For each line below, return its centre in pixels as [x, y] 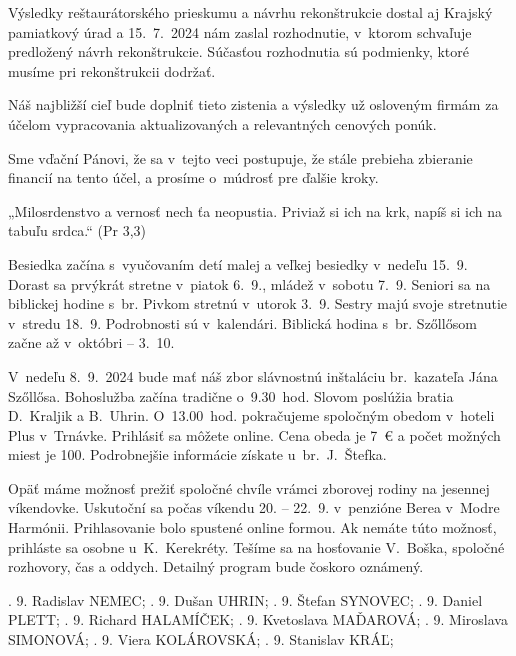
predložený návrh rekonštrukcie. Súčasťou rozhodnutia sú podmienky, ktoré [238, 51]
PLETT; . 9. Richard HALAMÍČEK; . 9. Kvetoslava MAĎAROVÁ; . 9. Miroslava [258, 619]
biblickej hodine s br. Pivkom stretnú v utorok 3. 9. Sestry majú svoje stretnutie [257, 303]
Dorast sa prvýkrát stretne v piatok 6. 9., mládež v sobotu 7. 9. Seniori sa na [249, 283]
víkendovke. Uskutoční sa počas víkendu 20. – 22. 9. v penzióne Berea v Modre [254, 507]
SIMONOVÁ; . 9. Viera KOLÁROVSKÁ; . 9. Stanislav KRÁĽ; [201, 639]
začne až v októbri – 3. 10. [91, 342]
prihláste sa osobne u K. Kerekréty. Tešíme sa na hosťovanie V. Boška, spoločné [256, 546]
